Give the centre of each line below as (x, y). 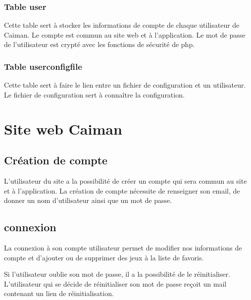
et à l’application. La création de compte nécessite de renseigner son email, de (122, 190)
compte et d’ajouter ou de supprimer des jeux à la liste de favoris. (104, 257)
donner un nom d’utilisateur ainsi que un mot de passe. (88, 200)
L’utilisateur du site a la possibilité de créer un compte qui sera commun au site (125, 180)
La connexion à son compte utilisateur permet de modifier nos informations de (123, 247)
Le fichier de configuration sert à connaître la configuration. (94, 94)
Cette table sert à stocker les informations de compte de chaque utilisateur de (122, 25)
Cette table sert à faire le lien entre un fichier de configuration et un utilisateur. (125, 85)
